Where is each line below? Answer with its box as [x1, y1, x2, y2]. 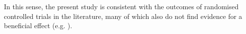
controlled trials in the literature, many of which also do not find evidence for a [4, 11, 243, 21]
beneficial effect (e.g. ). [4, 20, 73, 31]
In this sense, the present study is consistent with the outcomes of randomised [4, 1, 239, 11]
